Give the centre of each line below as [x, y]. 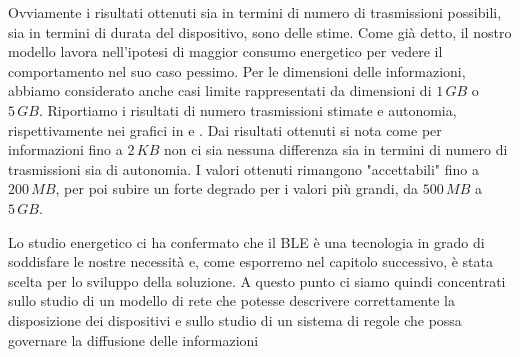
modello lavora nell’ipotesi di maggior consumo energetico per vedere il [225, 51]
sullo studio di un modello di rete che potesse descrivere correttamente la [231, 300]
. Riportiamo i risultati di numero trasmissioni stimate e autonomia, [247, 109]
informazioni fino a [65, 149]
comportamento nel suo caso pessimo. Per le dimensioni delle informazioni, [237, 70]
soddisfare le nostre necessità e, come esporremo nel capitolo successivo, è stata [250, 261]
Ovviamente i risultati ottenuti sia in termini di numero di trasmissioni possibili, [255, 12]
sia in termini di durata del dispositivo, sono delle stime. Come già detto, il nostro [260, 31]
